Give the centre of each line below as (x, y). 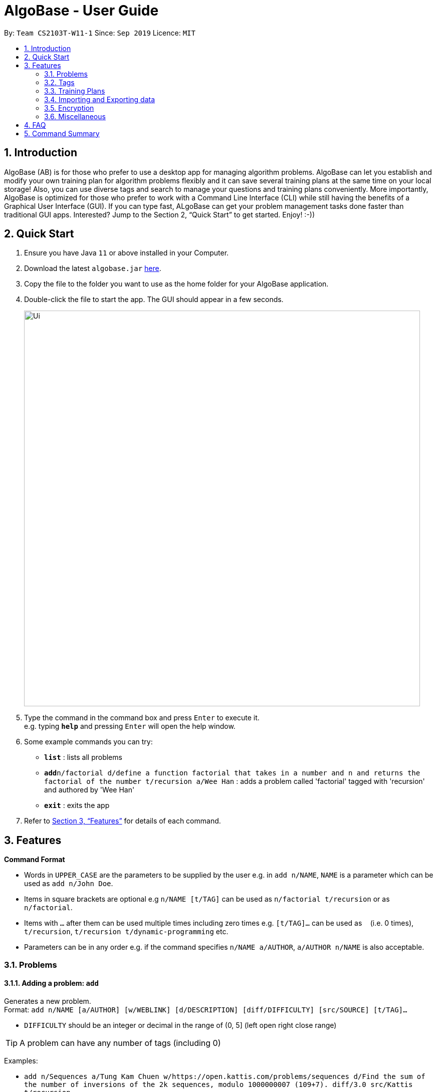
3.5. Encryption (69, 108)
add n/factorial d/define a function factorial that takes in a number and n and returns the (232, 773)
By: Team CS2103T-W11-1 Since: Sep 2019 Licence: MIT (100, 33)
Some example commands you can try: (88, 742)
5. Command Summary (62, 133)
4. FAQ (35, 125)
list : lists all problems (83, 757)
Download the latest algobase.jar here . (93, 268)
